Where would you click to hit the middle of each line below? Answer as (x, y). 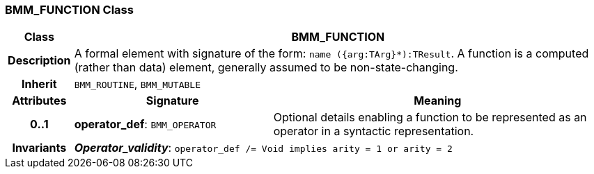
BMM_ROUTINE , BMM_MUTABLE (137, 84)
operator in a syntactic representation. (374, 131)
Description (39, 61)
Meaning (438, 101)
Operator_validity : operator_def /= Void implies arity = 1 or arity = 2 (263, 148)
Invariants (39, 148)
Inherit (39, 84)
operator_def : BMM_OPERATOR (145, 124)
